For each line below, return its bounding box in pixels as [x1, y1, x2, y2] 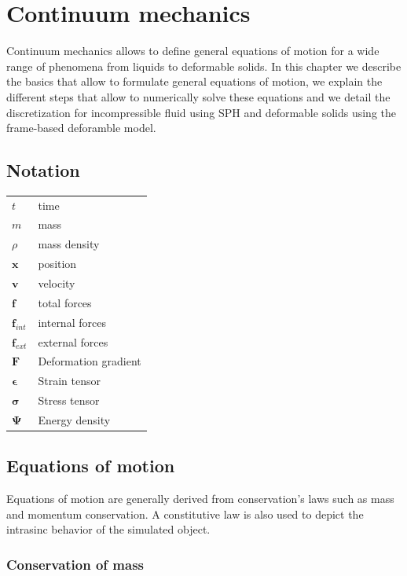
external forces [38, 333, 108, 350]
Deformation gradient [38, 353, 141, 369]
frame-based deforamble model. [6, 119, 156, 136]
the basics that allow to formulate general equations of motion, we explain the [6, 73, 383, 90]
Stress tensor [38, 392, 100, 409]
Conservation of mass [6, 554, 145, 574]
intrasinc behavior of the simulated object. [6, 521, 211, 537]
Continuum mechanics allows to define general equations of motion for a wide [6, 42, 379, 59]
